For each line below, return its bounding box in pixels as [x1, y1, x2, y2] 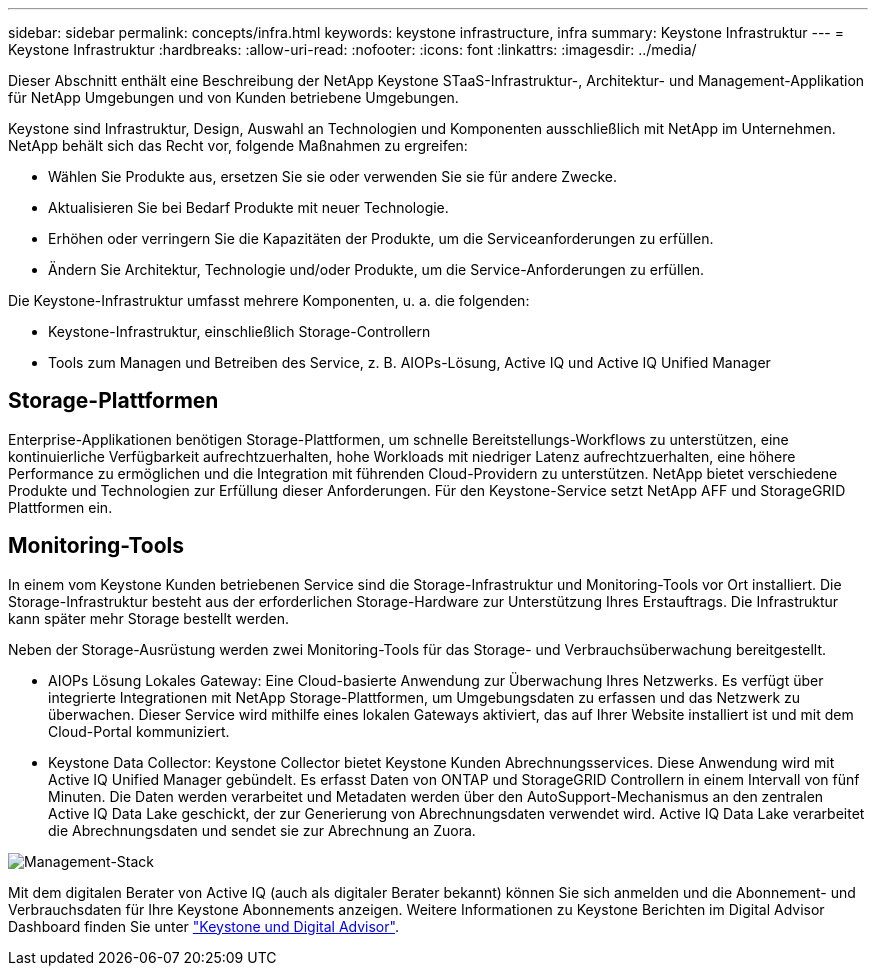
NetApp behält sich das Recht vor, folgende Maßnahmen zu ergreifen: [8, 137, 468, 154]
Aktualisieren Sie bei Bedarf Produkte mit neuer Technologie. [48, 199, 449, 216]
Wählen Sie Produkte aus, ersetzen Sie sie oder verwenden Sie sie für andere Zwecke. [48, 168, 618, 185]
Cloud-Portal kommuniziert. [48, 722, 230, 740]
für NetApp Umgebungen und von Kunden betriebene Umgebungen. [8, 89, 459, 106]
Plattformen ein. [8, 498, 113, 516]
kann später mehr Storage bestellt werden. [8, 609, 290, 627]
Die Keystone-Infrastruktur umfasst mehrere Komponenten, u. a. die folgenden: [8, 292, 530, 309]
